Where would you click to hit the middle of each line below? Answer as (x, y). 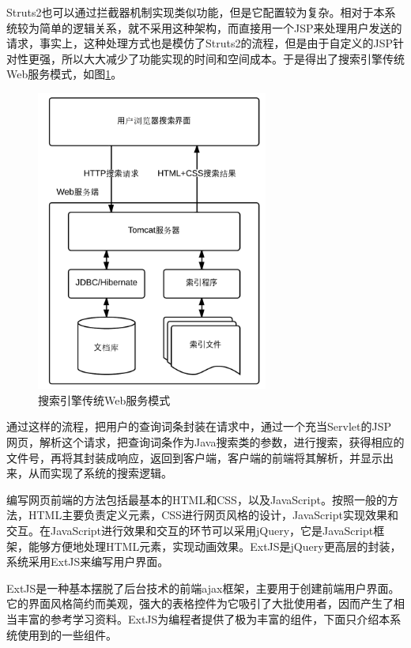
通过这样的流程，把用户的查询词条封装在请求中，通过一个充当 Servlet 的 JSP (199, 426)
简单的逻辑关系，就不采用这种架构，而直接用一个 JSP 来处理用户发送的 (221, 27)
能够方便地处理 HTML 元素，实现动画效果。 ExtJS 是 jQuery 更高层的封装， (215, 546)
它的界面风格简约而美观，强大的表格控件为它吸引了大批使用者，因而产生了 (200, 603)
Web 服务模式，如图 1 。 (64, 74)
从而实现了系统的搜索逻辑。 (100, 473)
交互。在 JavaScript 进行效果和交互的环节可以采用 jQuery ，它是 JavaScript (190, 530)
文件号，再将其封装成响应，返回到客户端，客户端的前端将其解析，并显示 (194, 457)
